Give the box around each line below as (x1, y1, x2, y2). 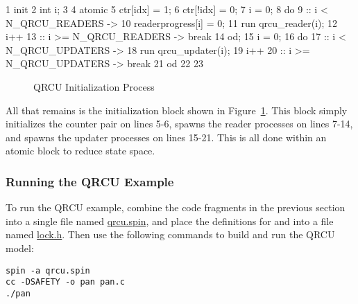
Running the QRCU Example (6, 172, 174, 190)
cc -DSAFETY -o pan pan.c (6, 277, 125, 287)
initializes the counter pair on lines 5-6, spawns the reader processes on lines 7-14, (6, 116, 353, 131)
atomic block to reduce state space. (6, 143, 155, 158)
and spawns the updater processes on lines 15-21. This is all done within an (6, 129, 327, 144)
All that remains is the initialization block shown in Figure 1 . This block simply (6, 102, 348, 117)
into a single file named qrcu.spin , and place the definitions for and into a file (6, 213, 334, 228)
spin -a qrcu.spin (6, 265, 90, 276)
